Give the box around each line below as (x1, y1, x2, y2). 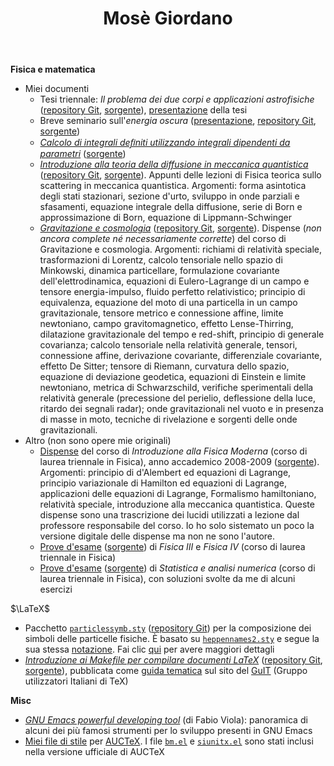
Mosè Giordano (103, 7, 233, 30)
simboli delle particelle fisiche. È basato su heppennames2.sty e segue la (24, 633, 320, 645)
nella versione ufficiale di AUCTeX (24, 746, 165, 758)
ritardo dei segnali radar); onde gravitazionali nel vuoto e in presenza (39, 403, 324, 415)
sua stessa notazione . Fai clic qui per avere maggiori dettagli (24, 643, 275, 656)
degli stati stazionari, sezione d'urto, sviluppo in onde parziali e (39, 190, 300, 202)
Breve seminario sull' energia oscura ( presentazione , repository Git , (39, 115, 317, 127)
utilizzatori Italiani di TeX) (24, 675, 129, 687)
